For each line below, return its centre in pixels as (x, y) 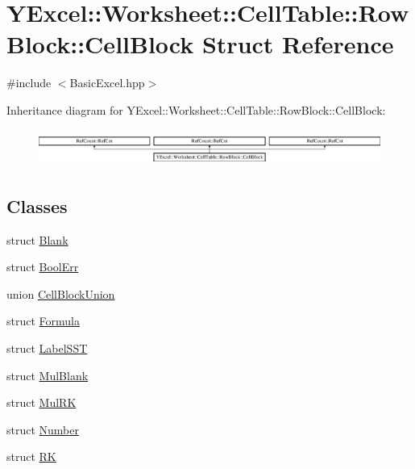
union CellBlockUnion (61, 293)
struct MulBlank (48, 375)
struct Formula (43, 321)
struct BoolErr (43, 267)
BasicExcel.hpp (107, 83)
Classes (37, 205)
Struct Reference (298, 44)
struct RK (31, 456)
